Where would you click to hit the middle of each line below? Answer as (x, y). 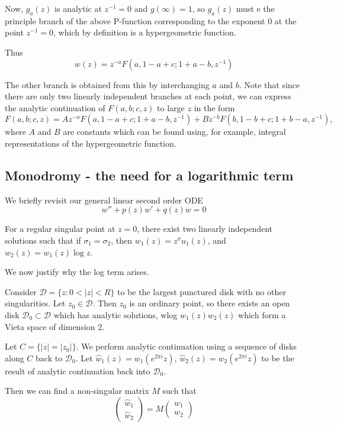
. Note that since (269, 84)
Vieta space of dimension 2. (55, 326)
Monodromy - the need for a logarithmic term (149, 175)
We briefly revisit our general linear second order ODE (104, 200)
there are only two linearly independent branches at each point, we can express (148, 96)
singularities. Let (35, 303)
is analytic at (78, 8)
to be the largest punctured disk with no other (201, 291)
